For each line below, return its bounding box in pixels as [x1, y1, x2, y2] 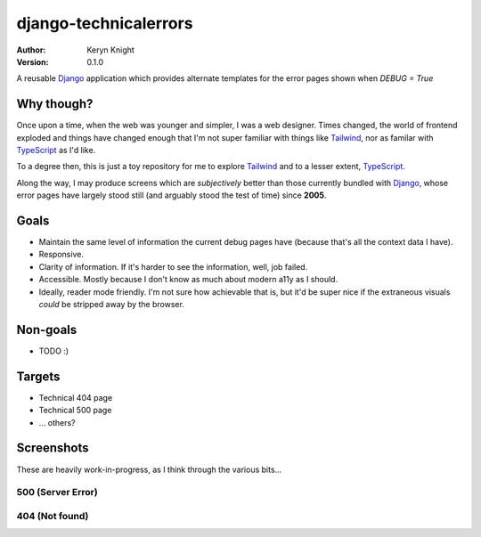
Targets [16, 369, 61, 384]
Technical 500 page [38, 405, 112, 416]
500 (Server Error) [16, 486, 98, 499]
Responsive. [38, 249, 85, 260]
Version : [16, 56, 49, 67]
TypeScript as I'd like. [16, 145, 96, 156]
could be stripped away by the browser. [38, 299, 184, 310]
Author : [16, 45, 46, 55]
